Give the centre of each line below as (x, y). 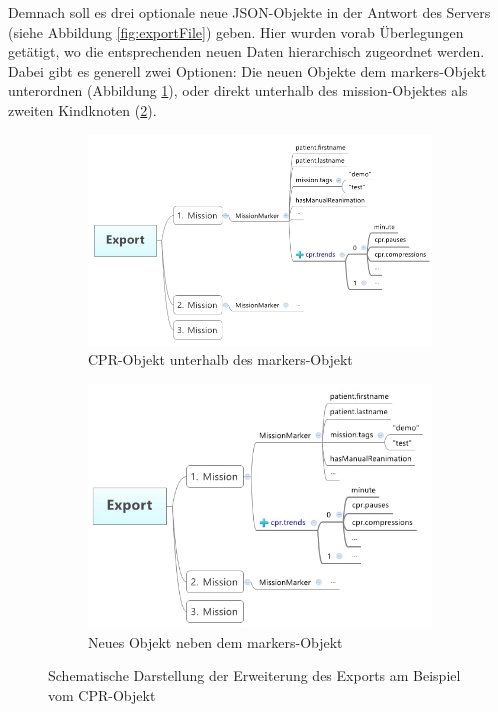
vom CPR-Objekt (102, 694)
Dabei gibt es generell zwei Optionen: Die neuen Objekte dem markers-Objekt (247, 70)
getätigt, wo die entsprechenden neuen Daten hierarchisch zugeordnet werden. (246, 51)
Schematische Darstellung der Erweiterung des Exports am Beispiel (254, 675)
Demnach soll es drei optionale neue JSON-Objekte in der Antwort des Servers (249, 12)
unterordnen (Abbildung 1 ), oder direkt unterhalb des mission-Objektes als (238, 90)
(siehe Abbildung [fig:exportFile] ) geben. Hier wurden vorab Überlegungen (236, 31)
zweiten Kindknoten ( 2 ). (82, 109)
